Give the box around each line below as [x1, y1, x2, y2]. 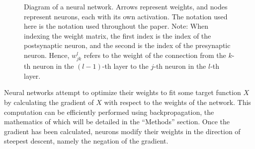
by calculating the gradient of [4, 97, 94, 107]
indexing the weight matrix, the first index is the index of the [24, 30, 211, 41]
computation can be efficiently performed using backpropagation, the [4, 106, 214, 117]
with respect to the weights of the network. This [104, 97, 251, 107]
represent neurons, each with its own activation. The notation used [24, 11, 228, 21]
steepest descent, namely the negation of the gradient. [4, 136, 169, 146]
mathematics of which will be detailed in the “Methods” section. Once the [4, 116, 230, 127]
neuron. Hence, [24, 50, 70, 60]
